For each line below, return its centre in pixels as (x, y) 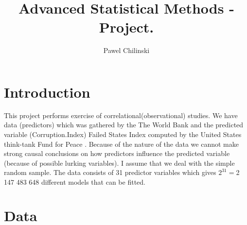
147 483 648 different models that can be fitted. (75, 182)
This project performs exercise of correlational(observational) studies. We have (121, 115)
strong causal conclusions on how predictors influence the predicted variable (117, 153)
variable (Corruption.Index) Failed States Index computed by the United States (123, 134)
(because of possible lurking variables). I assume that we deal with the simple (119, 163)
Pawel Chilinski (126, 50)
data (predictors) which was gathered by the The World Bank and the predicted (124, 125)
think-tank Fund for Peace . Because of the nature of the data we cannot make (121, 144)
